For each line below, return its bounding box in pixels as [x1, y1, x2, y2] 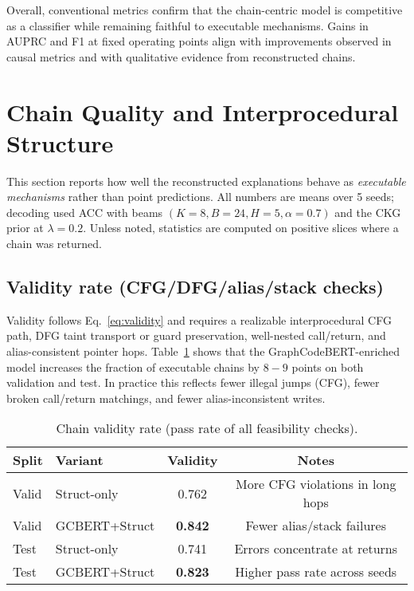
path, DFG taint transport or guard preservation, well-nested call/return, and [6, 327, 386, 344]
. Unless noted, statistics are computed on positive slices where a [83, 219, 399, 236]
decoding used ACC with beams [6, 203, 163, 220]
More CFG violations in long [236, 475, 396, 494]
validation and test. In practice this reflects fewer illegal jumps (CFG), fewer [6, 374, 380, 391]
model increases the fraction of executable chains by [6, 358, 260, 375]
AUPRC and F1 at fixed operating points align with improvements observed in [6, 33, 392, 49]
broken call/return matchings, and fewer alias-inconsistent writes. [6, 389, 326, 406]
